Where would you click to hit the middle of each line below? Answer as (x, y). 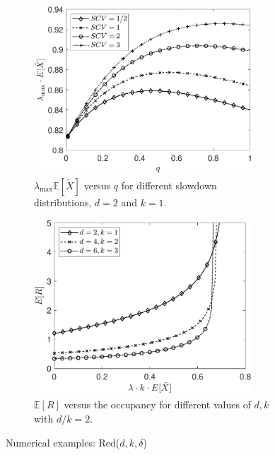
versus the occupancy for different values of (157, 404)
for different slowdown (169, 185)
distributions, (63, 202)
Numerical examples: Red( (63, 442)
